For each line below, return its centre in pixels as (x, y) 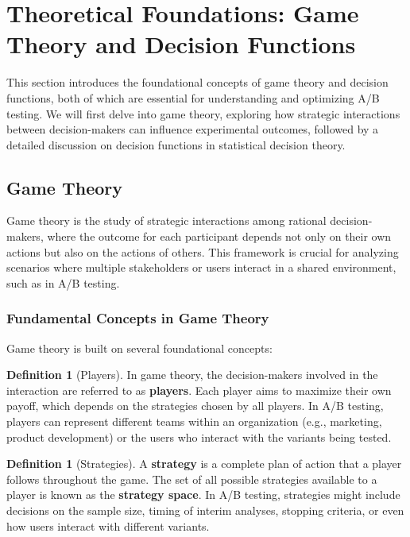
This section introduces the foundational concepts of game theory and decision (197, 82)
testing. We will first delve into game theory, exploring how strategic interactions (203, 113)
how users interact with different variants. (108, 525)
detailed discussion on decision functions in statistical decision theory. (176, 144)
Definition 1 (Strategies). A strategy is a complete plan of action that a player (204, 464)
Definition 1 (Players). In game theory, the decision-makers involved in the (192, 375)
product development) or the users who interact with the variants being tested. (199, 437)
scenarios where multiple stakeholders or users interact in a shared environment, (201, 267)
